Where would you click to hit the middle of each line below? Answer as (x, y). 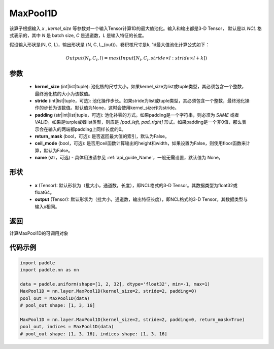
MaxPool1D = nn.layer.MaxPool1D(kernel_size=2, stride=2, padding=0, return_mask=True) (132, 319)
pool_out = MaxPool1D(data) (55, 298)
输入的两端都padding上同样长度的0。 (87, 129)
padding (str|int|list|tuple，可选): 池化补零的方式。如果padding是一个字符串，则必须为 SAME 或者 (137, 115)
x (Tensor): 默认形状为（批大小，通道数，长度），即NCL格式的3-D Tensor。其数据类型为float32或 (136, 185)
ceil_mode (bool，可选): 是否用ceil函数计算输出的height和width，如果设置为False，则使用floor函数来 (140, 143)
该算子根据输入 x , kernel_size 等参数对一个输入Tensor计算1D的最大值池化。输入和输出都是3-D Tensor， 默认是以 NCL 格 (136, 28)
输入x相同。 (47, 206)
